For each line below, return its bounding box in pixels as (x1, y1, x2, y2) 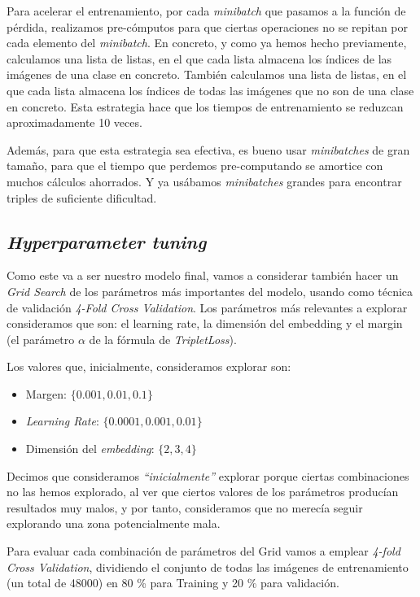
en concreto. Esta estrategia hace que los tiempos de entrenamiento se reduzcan (7, 98, 404, 115)
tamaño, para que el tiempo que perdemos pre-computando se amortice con (7, 157, 383, 174)
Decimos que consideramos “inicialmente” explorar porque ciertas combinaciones (7, 467, 409, 484)
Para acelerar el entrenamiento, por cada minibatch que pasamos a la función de (7, 2, 406, 19)
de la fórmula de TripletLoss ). (89, 330, 237, 347)
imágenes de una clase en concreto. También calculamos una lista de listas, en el (7, 66, 407, 83)
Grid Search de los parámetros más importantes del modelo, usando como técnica (7, 282, 413, 299)
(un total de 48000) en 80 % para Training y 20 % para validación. (7, 574, 339, 591)
